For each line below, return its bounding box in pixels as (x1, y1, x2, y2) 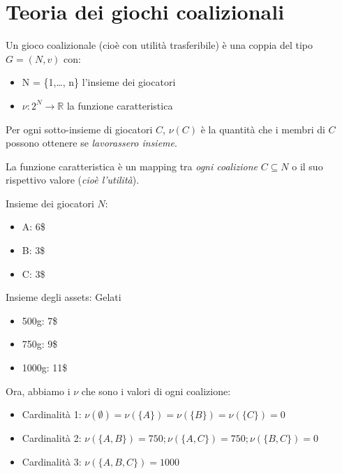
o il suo (292, 158, 323, 173)
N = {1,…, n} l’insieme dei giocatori (22, 75, 176, 89)
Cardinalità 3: (22, 454, 82, 468)
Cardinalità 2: (22, 431, 82, 445)
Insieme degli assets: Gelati (6, 290, 121, 304)
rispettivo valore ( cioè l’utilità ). (6, 172, 140, 187)
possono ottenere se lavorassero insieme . (6, 135, 177, 150)
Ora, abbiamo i (6, 383, 70, 398)
